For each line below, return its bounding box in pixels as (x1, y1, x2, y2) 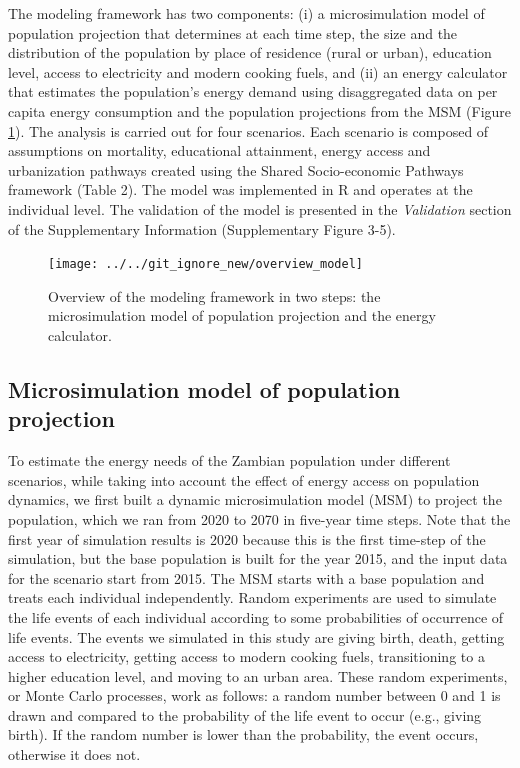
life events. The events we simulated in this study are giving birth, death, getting (8, 626, 505, 647)
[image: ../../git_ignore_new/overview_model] (48, 257, 363, 272)
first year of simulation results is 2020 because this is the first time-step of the (8, 528, 486, 549)
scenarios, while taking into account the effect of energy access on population (8, 469, 480, 490)
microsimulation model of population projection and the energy (48, 305, 436, 326)
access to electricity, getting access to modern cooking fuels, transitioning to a (8, 646, 485, 667)
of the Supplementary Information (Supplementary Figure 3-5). (8, 218, 396, 239)
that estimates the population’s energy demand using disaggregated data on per (8, 81, 498, 102)
